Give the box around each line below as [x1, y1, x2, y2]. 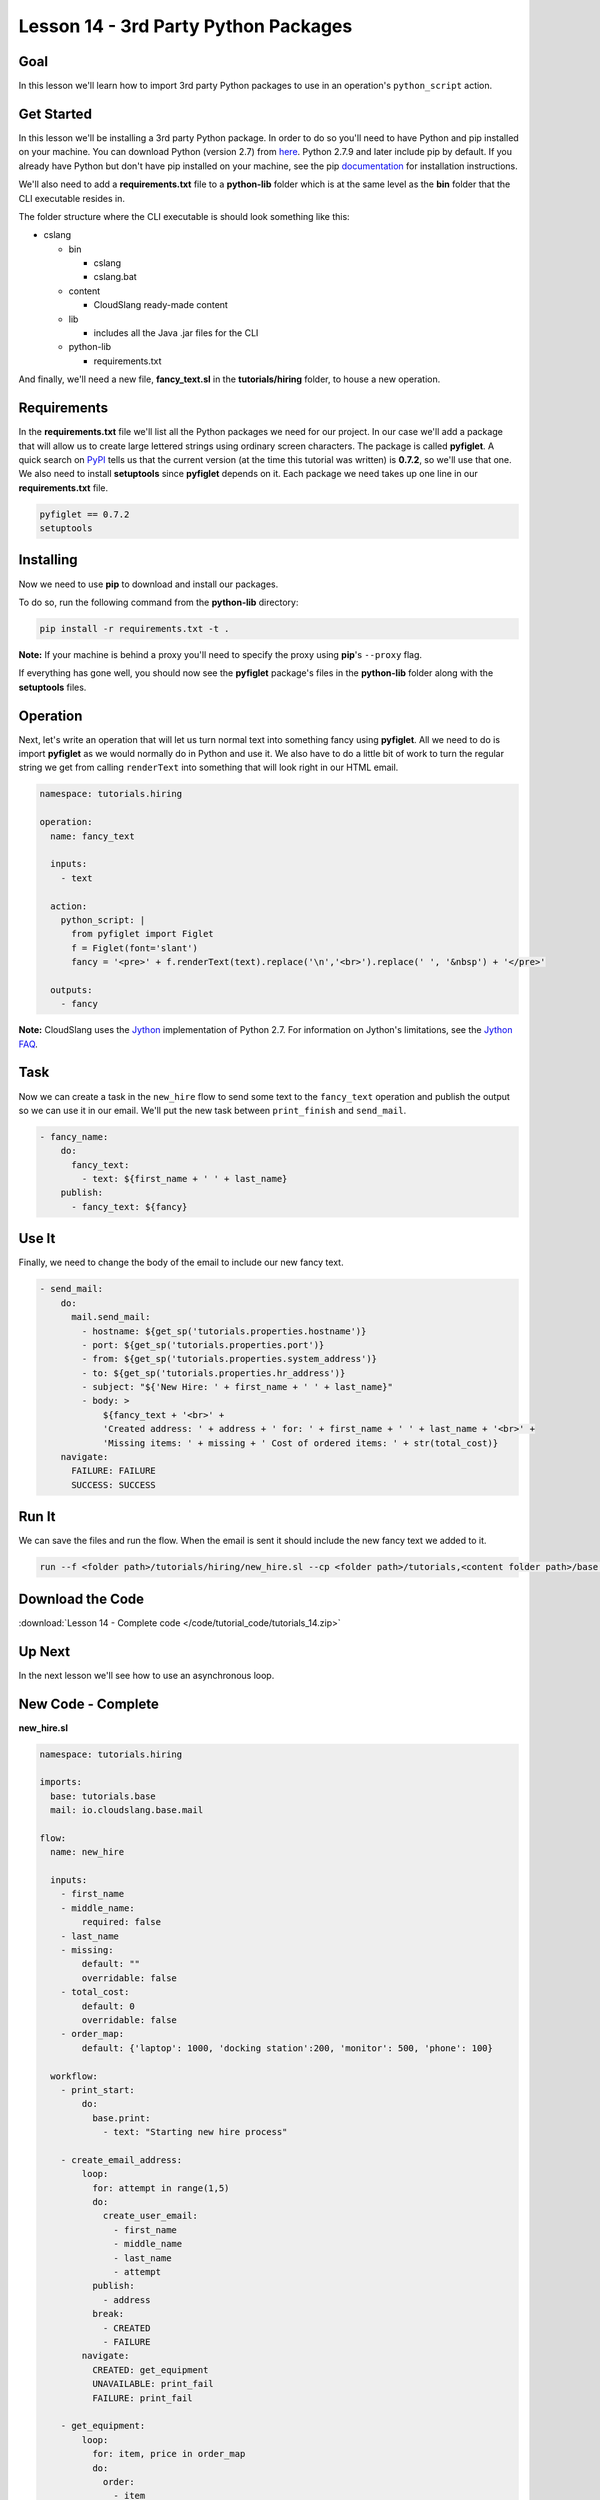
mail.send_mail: [71, 1311, 151, 1323]
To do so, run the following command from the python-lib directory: [18, 596, 299, 608]
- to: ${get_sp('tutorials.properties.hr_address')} [81, 1367, 346, 1379]
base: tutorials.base [50, 1790, 157, 1802]
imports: [39, 1776, 83, 1788]
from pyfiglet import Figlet [71, 928, 214, 940]
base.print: [91, 2112, 151, 2124]
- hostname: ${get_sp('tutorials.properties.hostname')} [81, 1325, 367, 1337]
